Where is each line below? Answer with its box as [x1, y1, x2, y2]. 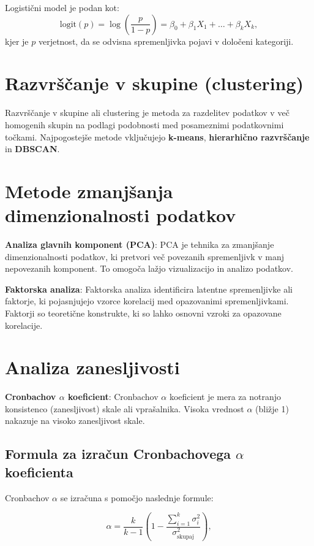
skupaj [177, 533, 194, 540]
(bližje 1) [255, 402, 289, 415]
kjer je [5, 34, 29, 47]
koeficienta [5, 462, 73, 481]
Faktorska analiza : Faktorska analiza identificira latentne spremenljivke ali [5, 282, 293, 295]
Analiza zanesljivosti [5, 355, 180, 380]
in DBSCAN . [5, 142, 60, 155]
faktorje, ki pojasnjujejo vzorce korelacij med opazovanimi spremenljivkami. [5, 294, 289, 307]
